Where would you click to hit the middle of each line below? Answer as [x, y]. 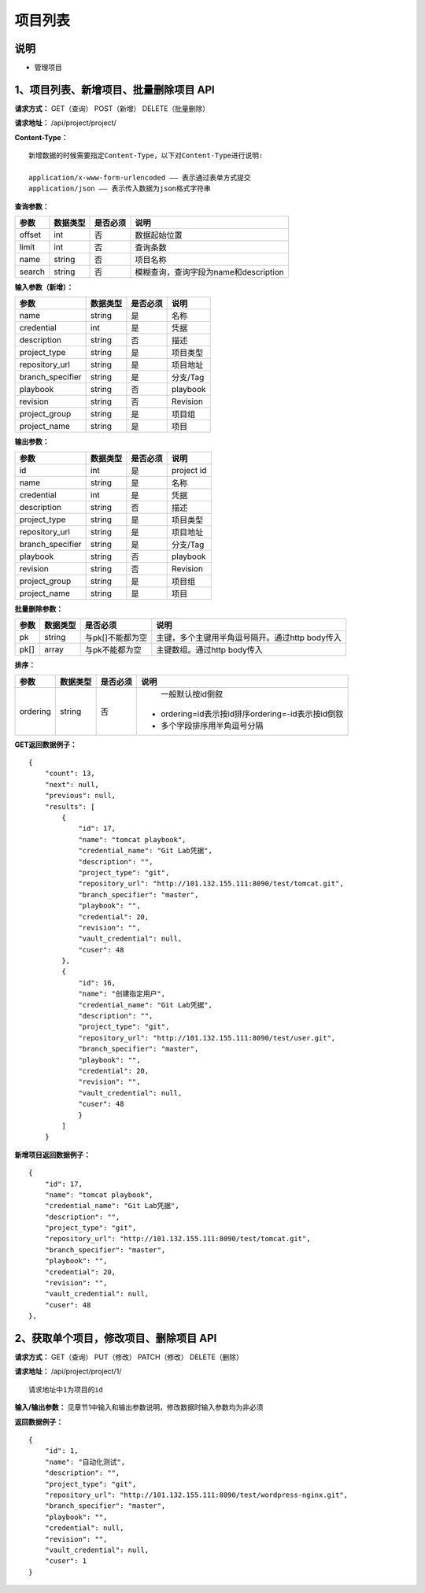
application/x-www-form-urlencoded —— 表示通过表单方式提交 [140, 177]
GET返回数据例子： [46, 745]
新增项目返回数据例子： [52, 1155]
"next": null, [72, 784]
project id [189, 470]
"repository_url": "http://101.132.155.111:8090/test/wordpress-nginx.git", [196, 1495]
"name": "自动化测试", [85, 1462]
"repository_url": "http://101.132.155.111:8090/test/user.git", [207, 1038]
